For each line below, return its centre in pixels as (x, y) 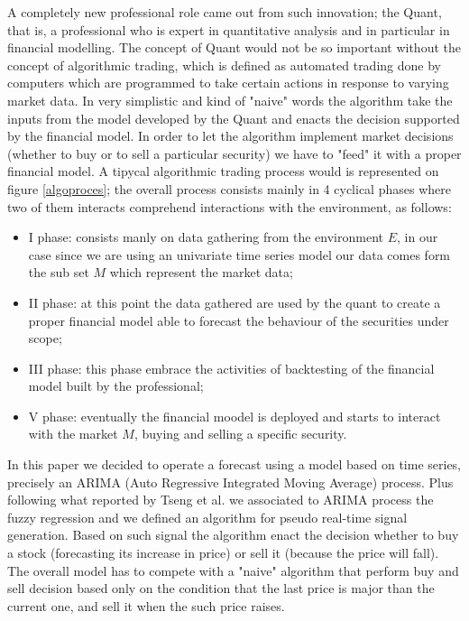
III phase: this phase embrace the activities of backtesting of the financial (231, 368)
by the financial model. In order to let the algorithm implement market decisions (230, 136)
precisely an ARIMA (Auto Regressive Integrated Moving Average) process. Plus (230, 482)
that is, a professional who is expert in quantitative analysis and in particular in (229, 29)
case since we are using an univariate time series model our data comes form (239, 254)
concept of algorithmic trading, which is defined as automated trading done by (224, 65)
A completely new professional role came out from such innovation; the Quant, (225, 12)
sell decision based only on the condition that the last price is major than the (221, 588)
